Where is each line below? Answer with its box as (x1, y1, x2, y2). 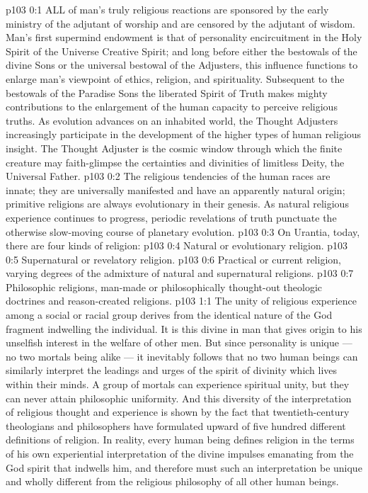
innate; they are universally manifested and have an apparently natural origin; (6, 182, 345, 197)
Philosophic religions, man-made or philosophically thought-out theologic (6, 279, 323, 294)
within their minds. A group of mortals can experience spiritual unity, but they (6, 377, 350, 392)
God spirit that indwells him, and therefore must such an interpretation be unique (6, 460, 362, 475)
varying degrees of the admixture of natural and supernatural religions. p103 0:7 (6, 266, 354, 280)
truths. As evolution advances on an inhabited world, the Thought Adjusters (6, 113, 338, 127)
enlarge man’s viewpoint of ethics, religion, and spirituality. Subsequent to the (6, 71, 345, 86)
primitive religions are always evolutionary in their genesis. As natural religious (6, 196, 349, 211)
